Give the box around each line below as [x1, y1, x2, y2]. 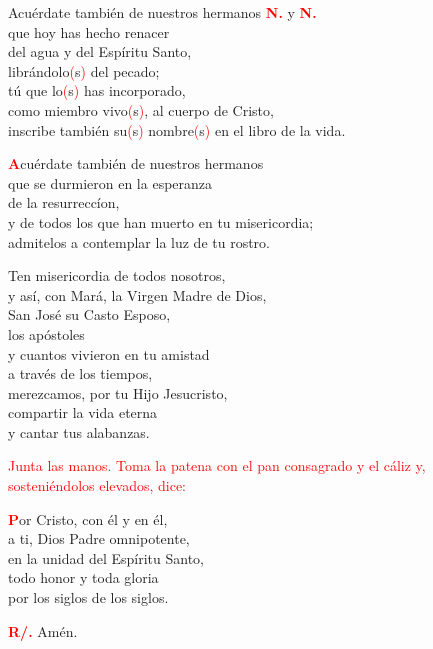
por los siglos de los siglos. [8, 587, 169, 608]
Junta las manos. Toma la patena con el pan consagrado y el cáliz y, [8, 455, 426, 476]
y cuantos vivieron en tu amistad [8, 343, 210, 364]
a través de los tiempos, [8, 363, 153, 384]
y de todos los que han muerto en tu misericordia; [8, 211, 314, 232]
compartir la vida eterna [8, 402, 158, 423]
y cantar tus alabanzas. [8, 421, 150, 442]
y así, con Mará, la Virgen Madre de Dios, [8, 284, 267, 305]
